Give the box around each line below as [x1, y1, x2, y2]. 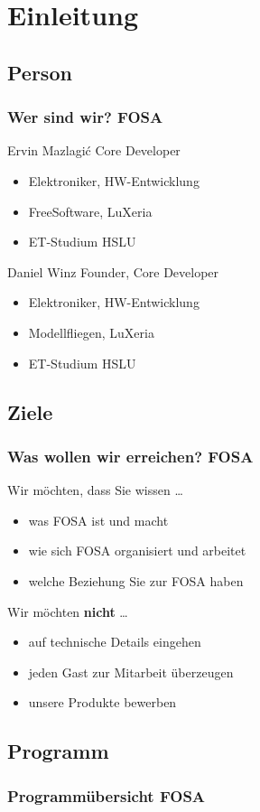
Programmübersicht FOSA [7, 784, 206, 807]
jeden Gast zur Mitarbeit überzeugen [28, 662, 234, 681]
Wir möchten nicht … [7, 602, 128, 621]
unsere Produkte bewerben [28, 693, 177, 712]
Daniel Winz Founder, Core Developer [7, 262, 219, 281]
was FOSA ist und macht [28, 510, 169, 529]
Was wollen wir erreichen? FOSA [7, 444, 254, 467]
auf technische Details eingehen [28, 632, 201, 651]
